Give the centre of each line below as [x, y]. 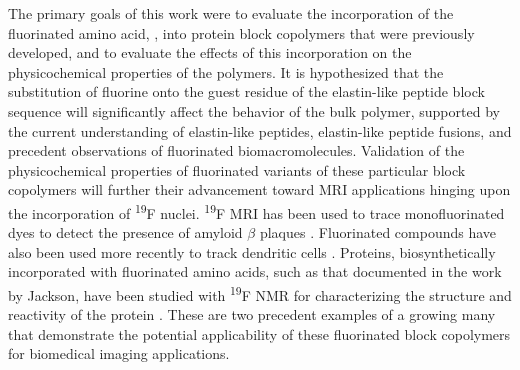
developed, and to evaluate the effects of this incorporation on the [210, 52]
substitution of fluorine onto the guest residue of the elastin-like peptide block [246, 91]
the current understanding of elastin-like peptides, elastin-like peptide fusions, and [260, 130]
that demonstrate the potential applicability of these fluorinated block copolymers [259, 333]
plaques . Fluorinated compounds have [378, 232]
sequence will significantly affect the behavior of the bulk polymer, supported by [254, 110]
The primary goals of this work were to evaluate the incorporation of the [231, 13]
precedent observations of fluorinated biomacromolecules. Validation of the [236, 150]
